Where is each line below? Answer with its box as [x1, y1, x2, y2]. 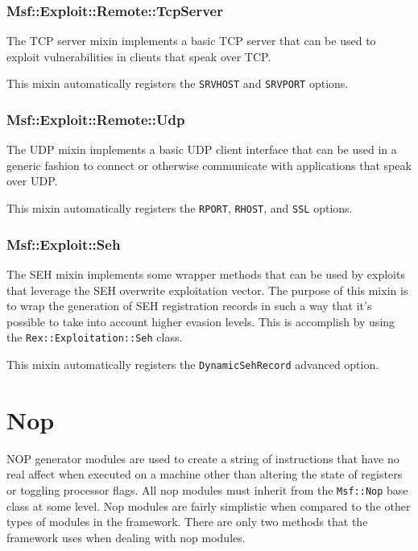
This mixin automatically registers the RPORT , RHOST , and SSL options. [6, 200, 353, 217]
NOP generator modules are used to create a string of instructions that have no [6, 449, 399, 466]
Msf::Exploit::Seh [6, 234, 121, 254]
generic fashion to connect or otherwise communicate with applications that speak [6, 156, 412, 173]
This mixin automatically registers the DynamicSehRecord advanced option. [6, 355, 379, 372]
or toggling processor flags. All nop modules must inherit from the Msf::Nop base [6, 481, 408, 498]
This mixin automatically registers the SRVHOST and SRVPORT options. [6, 75, 349, 92]
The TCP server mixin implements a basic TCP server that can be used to [6, 32, 376, 49]
